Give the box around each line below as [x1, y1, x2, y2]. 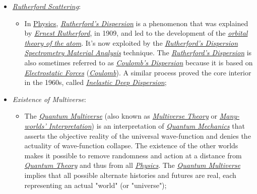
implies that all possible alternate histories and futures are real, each [24, 169, 236, 180]
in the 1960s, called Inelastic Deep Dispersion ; [24, 77, 167, 87]
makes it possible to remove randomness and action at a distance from [24, 150, 242, 160]
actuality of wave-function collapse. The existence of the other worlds [24, 140, 238, 151]
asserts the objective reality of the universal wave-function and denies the [24, 130, 251, 141]
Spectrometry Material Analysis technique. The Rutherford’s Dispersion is [24, 47, 252, 58]
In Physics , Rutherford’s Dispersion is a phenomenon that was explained [24, 18, 248, 28]
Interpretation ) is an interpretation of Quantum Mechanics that [48, 120, 245, 131]
